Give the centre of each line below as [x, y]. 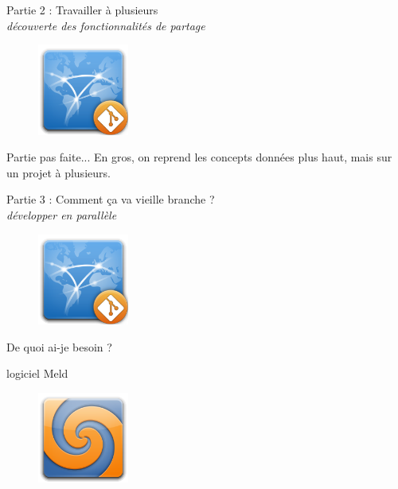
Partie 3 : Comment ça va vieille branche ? [111, 199]
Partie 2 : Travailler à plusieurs [82, 10]
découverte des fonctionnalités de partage [106, 25]
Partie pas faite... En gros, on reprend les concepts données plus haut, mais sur [199, 157]
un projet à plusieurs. [59, 172]
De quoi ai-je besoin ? [59, 346]
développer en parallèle [62, 214]
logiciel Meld [37, 373]
